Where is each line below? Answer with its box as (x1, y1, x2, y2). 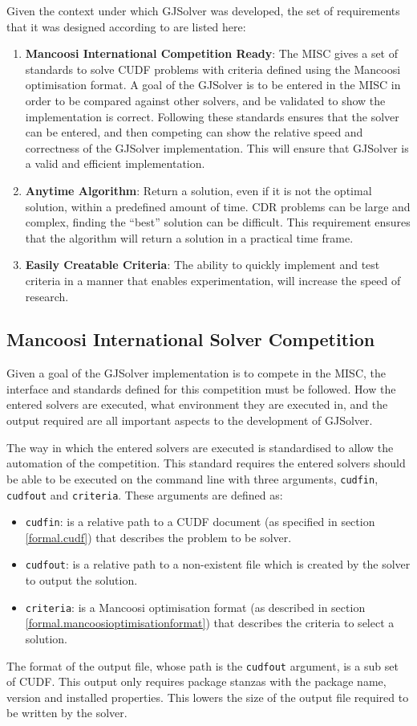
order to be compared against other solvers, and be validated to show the (25, 92, 386, 108)
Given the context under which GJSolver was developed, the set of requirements (6, 2, 400, 18)
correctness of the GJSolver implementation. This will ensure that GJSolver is (25, 139, 409, 156)
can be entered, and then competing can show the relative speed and (25, 124, 363, 141)
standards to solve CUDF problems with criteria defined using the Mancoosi (25, 60, 401, 77)
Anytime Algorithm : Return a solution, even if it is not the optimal (25, 181, 372, 198)
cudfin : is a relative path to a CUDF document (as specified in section (25, 513, 375, 530)
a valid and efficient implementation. (25, 155, 205, 172)
